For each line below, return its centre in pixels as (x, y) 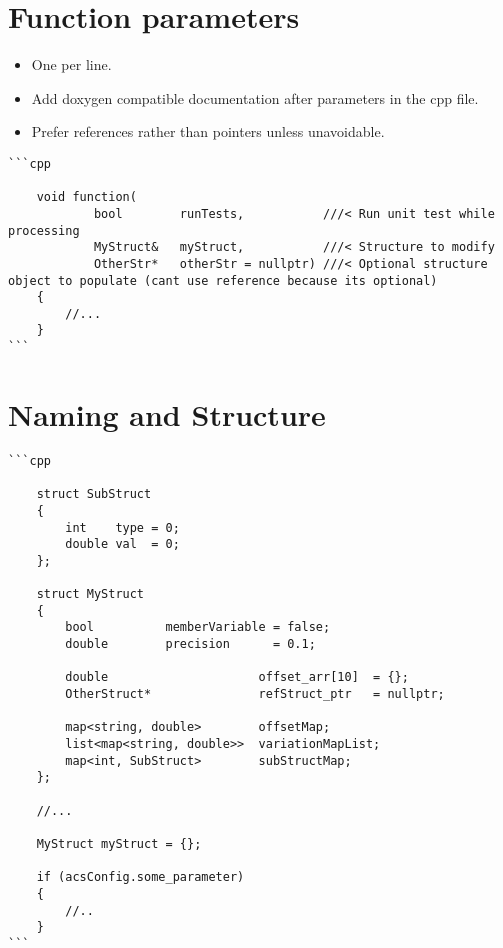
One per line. (71, 64)
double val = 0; (122, 544)
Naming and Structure (167, 413)
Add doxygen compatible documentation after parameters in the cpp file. (255, 97)
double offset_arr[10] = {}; (237, 677)
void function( (86, 197)
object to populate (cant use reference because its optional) (223, 280)
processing (44, 230)
